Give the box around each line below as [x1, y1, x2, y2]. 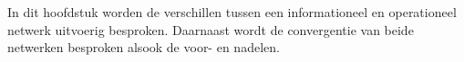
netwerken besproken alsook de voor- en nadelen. [7, 38, 280, 57]
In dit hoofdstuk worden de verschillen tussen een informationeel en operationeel [7, 3, 457, 22]
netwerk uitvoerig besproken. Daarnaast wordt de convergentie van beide [7, 20, 414, 39]
